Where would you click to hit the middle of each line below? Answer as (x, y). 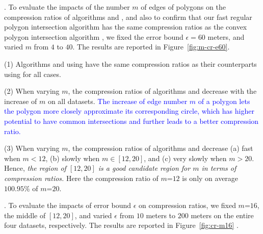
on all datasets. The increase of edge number (117, 101)
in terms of (219, 168)
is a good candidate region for (144, 168)
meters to (161, 215)
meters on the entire (222, 215)
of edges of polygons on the (183, 7)
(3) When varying (32, 148)
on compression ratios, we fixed (187, 205)
